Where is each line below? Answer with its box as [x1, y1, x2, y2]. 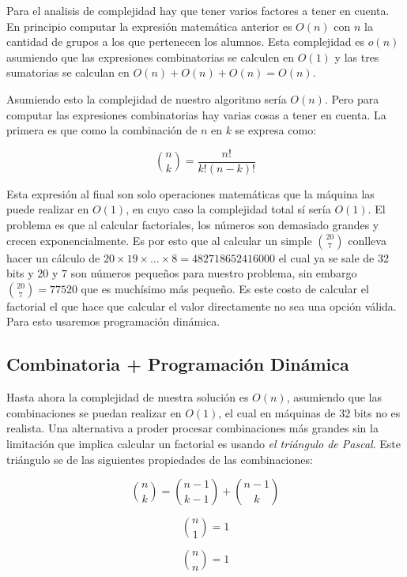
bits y [6, 265, 34, 281]
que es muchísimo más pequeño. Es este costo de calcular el [81, 280, 369, 296]
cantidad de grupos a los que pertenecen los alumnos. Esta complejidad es [6, 33, 364, 50]
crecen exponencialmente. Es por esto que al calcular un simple [6, 232, 312, 248]
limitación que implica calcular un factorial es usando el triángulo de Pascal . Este [6, 435, 401, 451]
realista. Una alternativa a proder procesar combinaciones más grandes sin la [6, 420, 379, 436]
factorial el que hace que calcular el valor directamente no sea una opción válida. [6, 297, 397, 314]
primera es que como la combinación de [6, 122, 198, 138]
